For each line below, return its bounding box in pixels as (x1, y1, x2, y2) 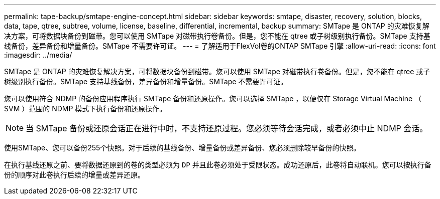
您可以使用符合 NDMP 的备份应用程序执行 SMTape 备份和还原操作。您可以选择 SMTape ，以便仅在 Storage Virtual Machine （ (4, 94, 422, 103)
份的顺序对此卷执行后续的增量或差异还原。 (4, 170, 145, 179)
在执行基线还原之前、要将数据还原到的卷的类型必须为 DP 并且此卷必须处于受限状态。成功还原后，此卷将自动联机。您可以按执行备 (4, 160, 431, 169)
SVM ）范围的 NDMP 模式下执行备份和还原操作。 (4, 104, 167, 113)
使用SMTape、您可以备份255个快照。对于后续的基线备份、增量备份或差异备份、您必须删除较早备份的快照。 (4, 143, 361, 152)
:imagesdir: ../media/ (4, 51, 72, 59)
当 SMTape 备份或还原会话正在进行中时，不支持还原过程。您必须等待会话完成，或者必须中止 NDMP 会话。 (26, 123, 428, 133)
